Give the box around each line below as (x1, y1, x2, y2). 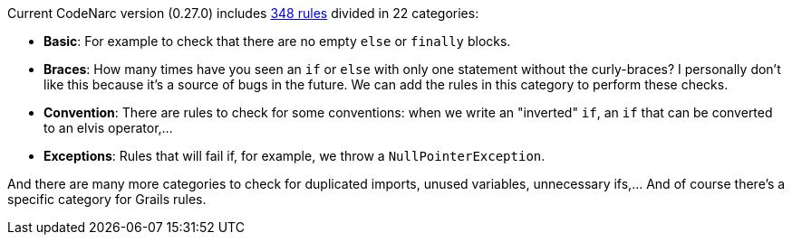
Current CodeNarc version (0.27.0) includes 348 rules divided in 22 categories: (7, 5, 479, 21)
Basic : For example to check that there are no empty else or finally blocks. (43, 33, 511, 49)
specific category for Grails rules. (7, 191, 207, 207)
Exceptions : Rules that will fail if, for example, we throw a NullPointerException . (43, 148, 546, 163)
